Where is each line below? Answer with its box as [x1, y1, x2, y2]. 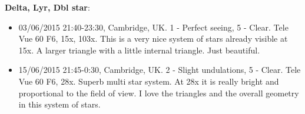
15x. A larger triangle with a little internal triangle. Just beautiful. [18, 43, 260, 56]
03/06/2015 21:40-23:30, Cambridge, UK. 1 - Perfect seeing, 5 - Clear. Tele [18, 21, 289, 33]
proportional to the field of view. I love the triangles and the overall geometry [18, 86, 299, 99]
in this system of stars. [18, 98, 101, 110]
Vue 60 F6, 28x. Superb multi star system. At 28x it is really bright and [18, 75, 279, 87]
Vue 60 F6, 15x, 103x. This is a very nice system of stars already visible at [18, 32, 288, 45]
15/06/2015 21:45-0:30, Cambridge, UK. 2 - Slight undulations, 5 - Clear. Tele [18, 63, 301, 76]
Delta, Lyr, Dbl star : [5, 1, 90, 13]
